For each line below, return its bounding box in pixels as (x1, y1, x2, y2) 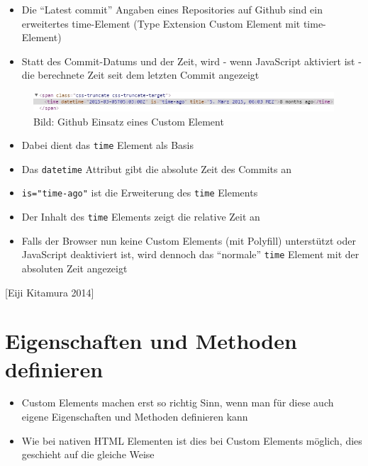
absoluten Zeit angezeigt (21, 260, 128, 275)
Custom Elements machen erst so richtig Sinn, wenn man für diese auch (21, 395, 334, 410)
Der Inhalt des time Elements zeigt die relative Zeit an (21, 209, 260, 224)
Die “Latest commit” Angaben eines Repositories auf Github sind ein (21, 2, 323, 16)
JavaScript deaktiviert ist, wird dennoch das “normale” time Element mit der (21, 247, 359, 262)
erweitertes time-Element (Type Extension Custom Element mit (21, 16, 301, 30)
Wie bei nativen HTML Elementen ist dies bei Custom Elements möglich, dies (21, 433, 362, 448)
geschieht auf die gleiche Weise (21, 447, 155, 462)
